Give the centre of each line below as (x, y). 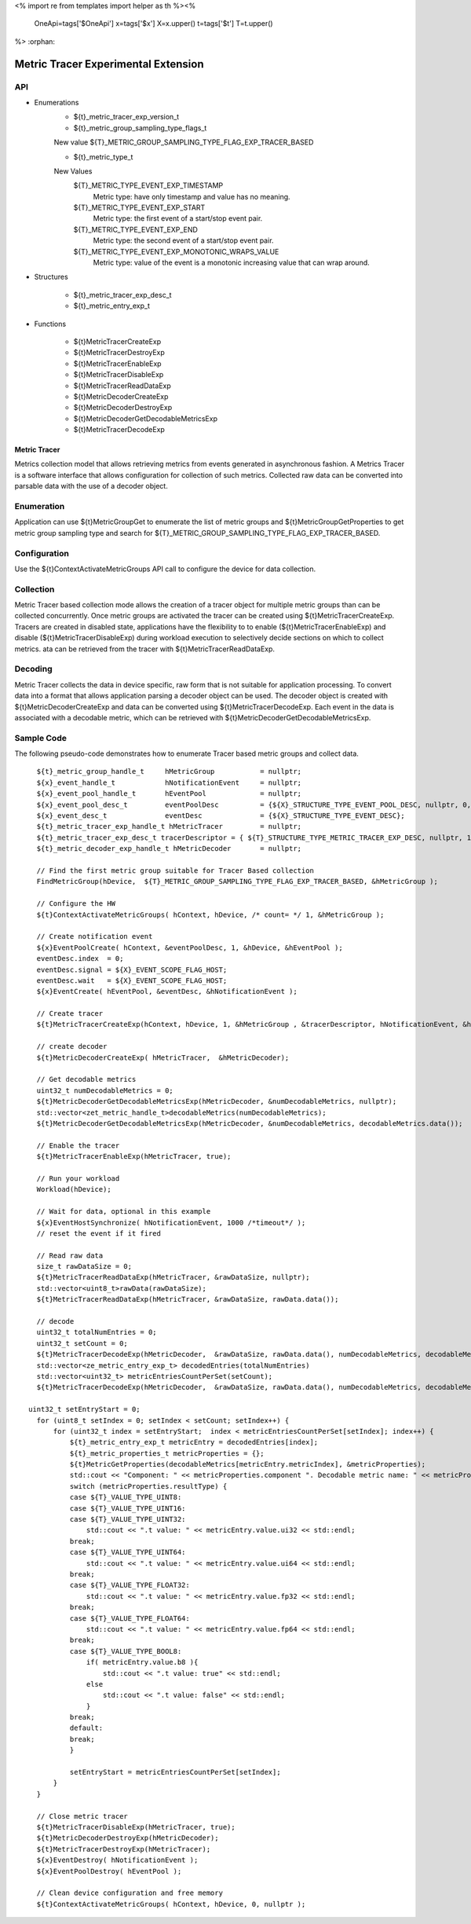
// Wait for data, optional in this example (124, 1211)
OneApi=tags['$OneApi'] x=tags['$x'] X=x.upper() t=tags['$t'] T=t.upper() (154, 24)
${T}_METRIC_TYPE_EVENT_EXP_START (139, 207)
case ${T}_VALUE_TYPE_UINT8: (126, 1497)
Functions (50, 324)
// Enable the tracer (78, 1145)
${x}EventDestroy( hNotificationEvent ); (117, 1860)
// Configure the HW (76, 904)
